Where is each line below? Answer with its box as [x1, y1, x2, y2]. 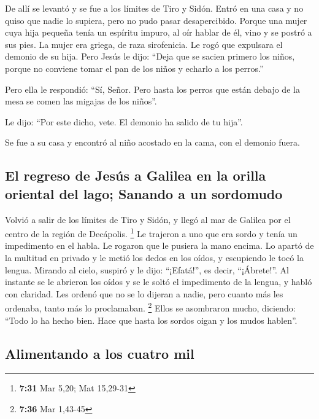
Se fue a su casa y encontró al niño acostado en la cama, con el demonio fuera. [5, 136, 300, 149]
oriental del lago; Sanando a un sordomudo [5, 184, 283, 203]
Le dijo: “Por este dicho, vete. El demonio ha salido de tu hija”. [5, 115, 243, 128]
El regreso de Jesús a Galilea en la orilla [5, 166, 266, 185]
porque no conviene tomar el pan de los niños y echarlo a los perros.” [5, 61, 264, 74]
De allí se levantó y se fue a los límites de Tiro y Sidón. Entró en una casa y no [5, 2, 304, 14]
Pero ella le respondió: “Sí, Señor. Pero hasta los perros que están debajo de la [5, 82, 300, 95]
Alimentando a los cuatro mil [5, 343, 194, 362]
